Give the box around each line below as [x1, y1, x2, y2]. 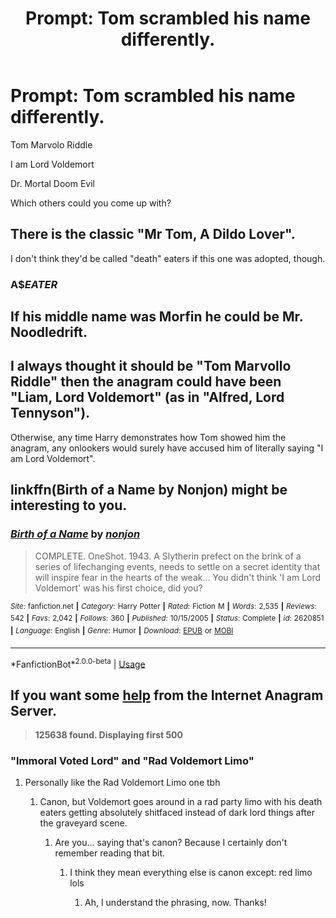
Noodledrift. [10, 324, 88, 341]
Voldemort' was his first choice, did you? [34, 582, 203, 594]
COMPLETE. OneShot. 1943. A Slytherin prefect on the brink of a [34, 550, 302, 562]
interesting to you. [10, 497, 128, 514]
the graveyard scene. [39, 817, 128, 829]
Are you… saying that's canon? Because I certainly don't [54, 837, 288, 849]
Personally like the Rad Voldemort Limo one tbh [24, 777, 221, 789]
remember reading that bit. [54, 847, 165, 859]
